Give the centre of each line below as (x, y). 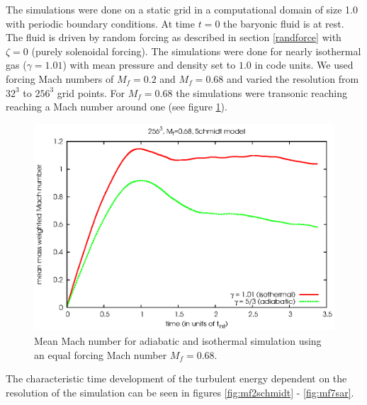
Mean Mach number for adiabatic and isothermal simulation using (178, 341)
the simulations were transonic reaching (261, 92)
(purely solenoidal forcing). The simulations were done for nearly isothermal (196, 51)
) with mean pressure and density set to (149, 65)
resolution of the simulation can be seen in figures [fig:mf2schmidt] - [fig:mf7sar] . (180, 392)
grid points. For (91, 92)
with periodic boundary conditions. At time (100, 23)
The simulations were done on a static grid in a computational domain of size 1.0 (182, 9)
